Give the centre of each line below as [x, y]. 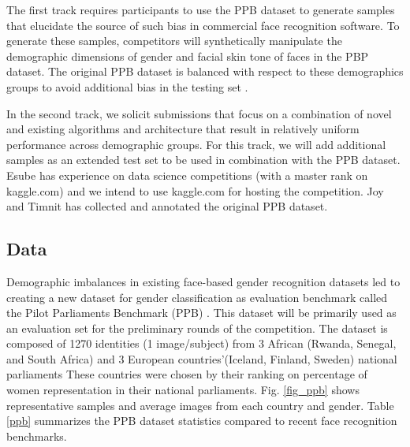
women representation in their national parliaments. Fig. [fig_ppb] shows [183, 390]
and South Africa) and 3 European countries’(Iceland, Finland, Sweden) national [202, 358]
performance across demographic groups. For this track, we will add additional [196, 144]
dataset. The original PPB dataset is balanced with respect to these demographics [205, 71]
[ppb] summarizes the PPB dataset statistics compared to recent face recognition [202, 421]
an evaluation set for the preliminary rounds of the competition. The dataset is [197, 328]
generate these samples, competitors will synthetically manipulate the [174, 41]
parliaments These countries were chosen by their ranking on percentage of [187, 374]
